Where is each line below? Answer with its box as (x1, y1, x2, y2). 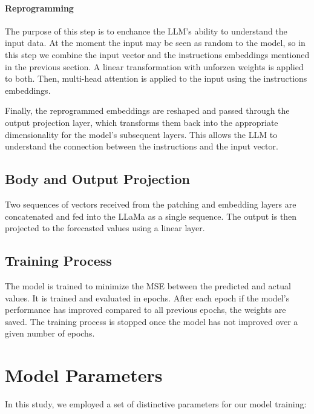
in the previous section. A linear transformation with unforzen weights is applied (5, 60, 304, 73)
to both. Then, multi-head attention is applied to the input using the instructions (5, 72, 307, 85)
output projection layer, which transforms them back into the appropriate (5, 116, 278, 128)
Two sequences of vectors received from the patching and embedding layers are (5, 197, 296, 210)
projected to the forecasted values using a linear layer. (5, 222, 205, 234)
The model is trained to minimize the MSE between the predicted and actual (5, 279, 291, 292)
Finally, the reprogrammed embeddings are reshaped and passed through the (5, 104, 290, 117)
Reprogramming (5, 1, 74, 14)
